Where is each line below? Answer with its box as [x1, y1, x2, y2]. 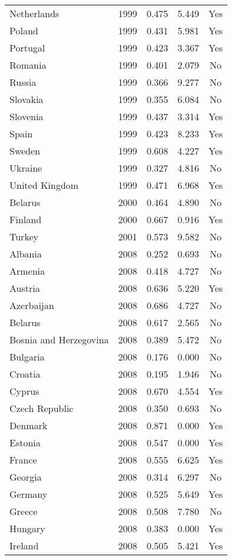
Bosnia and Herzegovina [9, 333, 109, 346]
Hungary [9, 522, 45, 535]
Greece [9, 504, 38, 518]
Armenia [9, 264, 45, 278]
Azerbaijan [9, 298, 54, 312]
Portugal [9, 41, 45, 54]
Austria [9, 281, 40, 295]
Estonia [9, 436, 41, 449]
